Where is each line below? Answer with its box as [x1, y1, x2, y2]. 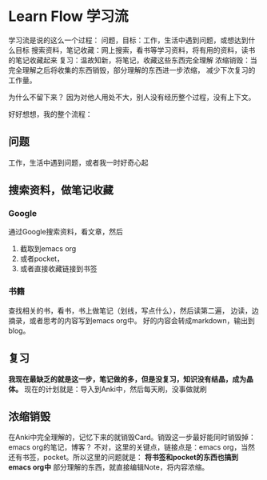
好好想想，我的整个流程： [8, 109, 93, 118]
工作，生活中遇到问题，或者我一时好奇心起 [8, 158, 149, 167]
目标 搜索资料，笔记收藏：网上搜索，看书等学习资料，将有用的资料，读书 [14, 45, 256, 54]
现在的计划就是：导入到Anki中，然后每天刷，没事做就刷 [23, 384, 207, 394]
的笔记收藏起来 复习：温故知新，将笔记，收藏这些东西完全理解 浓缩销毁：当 [8, 55, 257, 65]
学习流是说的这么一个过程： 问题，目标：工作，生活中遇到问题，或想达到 [8, 35, 249, 45]
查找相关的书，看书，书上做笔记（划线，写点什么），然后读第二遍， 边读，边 [8, 306, 259, 315]
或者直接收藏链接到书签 [19, 264, 98, 274]
